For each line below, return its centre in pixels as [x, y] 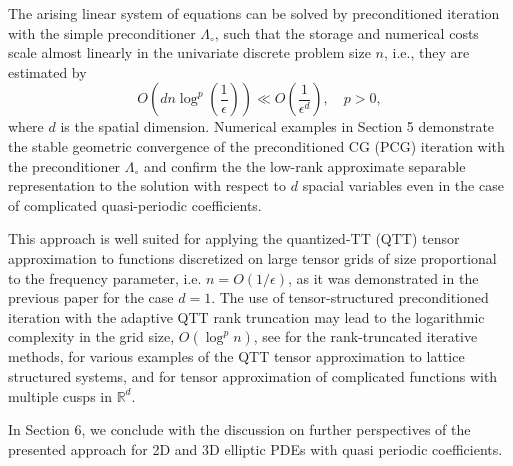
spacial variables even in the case [403, 185]
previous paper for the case [91, 297]
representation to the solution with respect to [147, 185]
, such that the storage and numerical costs [346, 32]
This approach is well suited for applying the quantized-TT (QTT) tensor [234, 238]
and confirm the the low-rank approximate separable [304, 165]
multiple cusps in [60, 395]
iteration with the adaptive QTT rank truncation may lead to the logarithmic [246, 316]
